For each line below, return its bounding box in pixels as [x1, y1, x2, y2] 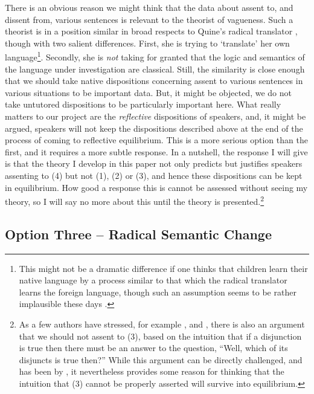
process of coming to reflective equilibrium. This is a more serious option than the [5, 134, 308, 146]
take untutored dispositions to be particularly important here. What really [5, 98, 281, 111]
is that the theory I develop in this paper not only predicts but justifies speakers [5, 157, 303, 170]
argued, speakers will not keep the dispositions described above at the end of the [5, 121, 303, 134]
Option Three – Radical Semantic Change [5, 224, 272, 243]
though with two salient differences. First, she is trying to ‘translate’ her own [5, 36, 290, 49]
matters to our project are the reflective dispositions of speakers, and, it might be [5, 110, 306, 122]
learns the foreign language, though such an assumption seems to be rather [19, 285, 296, 298]
